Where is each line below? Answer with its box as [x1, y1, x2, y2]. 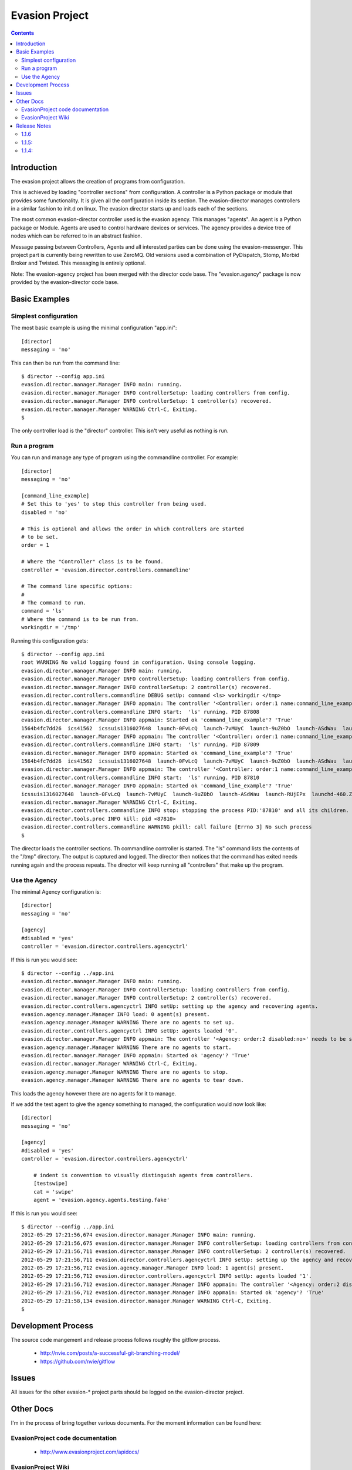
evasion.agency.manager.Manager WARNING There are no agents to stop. [21, 1068, 229, 1075]
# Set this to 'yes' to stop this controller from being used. [21, 500, 207, 507]
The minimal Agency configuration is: [11, 888, 101, 895]
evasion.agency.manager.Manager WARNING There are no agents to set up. [21, 1019, 235, 1026]
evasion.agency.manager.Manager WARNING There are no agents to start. [21, 1044, 232, 1051]
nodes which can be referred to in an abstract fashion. [11, 232, 143, 239]
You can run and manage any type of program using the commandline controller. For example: [11, 454, 239, 461]
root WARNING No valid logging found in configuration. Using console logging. [21, 659, 256, 666]
